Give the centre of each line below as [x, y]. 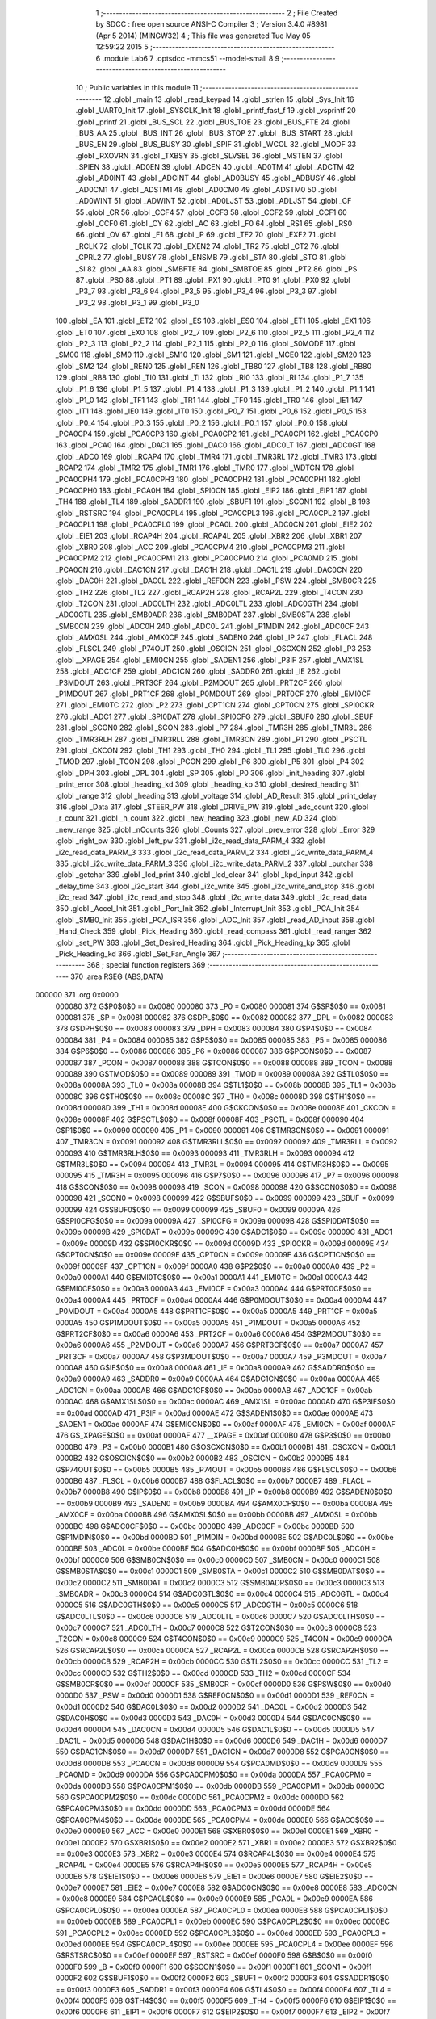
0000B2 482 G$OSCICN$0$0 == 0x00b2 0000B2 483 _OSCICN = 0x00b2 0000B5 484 [202, 1459]
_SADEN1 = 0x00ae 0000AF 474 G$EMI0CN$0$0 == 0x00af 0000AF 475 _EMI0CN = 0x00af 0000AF [225, 1425]
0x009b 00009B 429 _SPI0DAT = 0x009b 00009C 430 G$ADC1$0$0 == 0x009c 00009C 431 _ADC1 [224, 1232]
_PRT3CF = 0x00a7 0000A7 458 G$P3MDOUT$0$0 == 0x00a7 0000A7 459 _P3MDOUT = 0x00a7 [221, 1356]
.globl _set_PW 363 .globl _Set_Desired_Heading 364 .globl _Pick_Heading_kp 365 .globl [203, 942]
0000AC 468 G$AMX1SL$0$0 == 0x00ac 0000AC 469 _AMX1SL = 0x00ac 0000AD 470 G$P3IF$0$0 [225, 1402]
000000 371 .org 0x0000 [77, 995]
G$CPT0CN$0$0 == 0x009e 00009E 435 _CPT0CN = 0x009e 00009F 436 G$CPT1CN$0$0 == [215, 1255]
